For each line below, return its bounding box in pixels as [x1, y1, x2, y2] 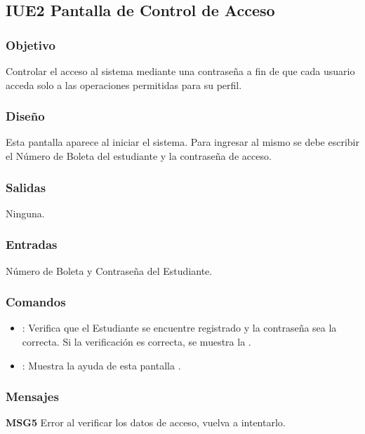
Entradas [6, 236, 58, 253]
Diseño [6, 107, 45, 125]
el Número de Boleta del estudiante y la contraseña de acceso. [6, 149, 272, 163]
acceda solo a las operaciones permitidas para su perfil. [6, 77, 242, 92]
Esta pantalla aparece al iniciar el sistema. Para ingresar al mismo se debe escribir [6, 135, 359, 149]
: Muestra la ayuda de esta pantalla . [22, 358, 181, 372]
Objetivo [6, 36, 55, 53]
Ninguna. [6, 205, 45, 220]
